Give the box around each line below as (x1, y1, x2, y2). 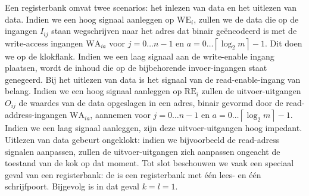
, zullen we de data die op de (193, 13, 299, 25)
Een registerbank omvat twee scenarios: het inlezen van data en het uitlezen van (5, 1, 297, 13)
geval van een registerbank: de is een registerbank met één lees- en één (5, 168, 261, 181)
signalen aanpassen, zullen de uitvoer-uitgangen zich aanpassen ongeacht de (5, 145, 280, 157)
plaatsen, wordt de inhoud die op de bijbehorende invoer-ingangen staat (5, 61, 267, 74)
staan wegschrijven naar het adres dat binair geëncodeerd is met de (51, 24, 297, 37)
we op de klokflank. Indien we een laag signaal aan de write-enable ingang (5, 49, 274, 62)
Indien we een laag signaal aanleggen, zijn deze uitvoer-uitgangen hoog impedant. (5, 122, 302, 134)
